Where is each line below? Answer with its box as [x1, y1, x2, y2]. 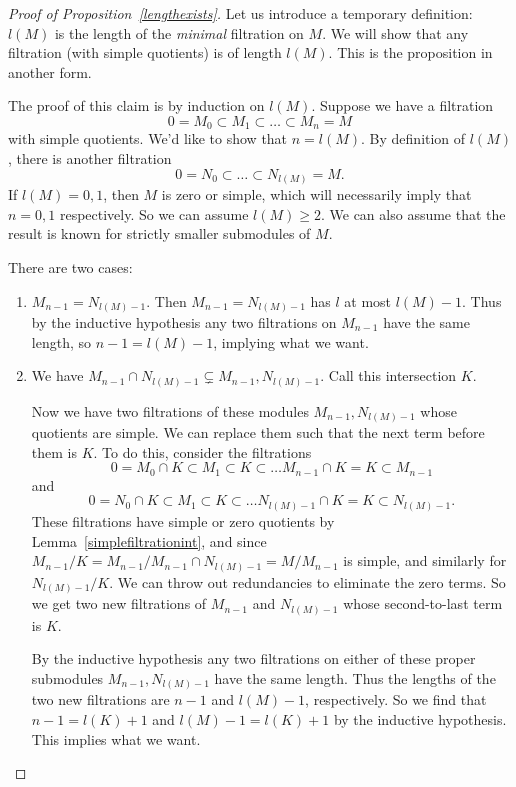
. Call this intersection [320, 365, 457, 386]
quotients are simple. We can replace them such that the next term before [31, 422, 485, 443]
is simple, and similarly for [343, 550, 507, 571]
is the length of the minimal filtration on [54, 22, 304, 43]
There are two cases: [8, 256, 133, 277]
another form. [8, 61, 92, 82]
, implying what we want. [213, 331, 369, 352]
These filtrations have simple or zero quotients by [31, 510, 335, 531]
